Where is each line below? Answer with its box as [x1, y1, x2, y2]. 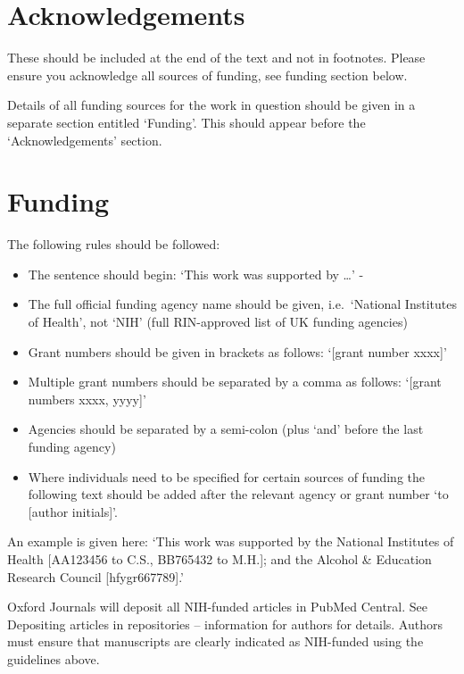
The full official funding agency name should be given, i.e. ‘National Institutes [28, 295, 457, 313]
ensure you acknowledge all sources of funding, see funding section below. [7, 65, 408, 84]
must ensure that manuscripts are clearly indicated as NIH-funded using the [7, 632, 424, 651]
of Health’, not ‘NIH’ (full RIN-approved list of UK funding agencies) [28, 312, 408, 330]
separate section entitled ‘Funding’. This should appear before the [7, 112, 366, 131]
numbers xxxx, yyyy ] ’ [28, 389, 146, 408]
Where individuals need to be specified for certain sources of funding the [28, 467, 426, 486]
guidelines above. [7, 649, 100, 668]
